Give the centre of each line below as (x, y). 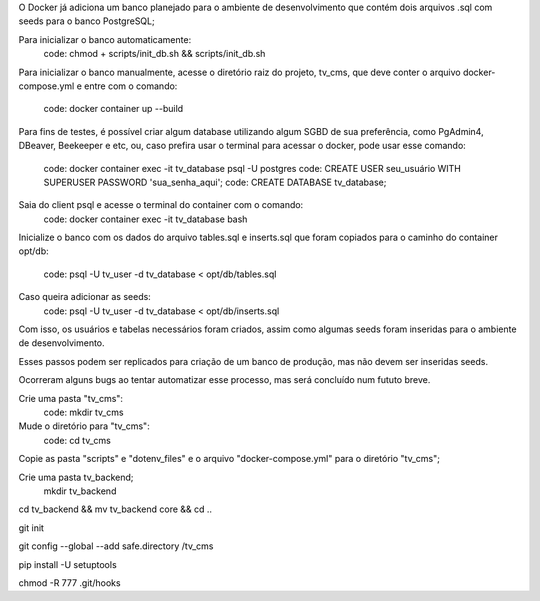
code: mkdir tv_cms (83, 412)
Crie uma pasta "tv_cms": (71, 398)
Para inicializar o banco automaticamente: (105, 39)
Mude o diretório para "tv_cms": (84, 426)
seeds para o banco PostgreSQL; (86, 21)
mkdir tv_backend (80, 491)
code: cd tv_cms (77, 440)
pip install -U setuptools (67, 564)
